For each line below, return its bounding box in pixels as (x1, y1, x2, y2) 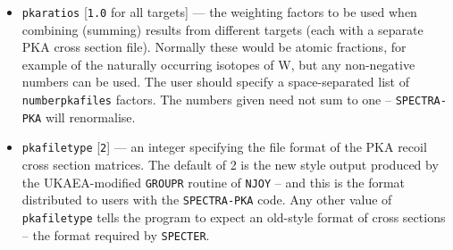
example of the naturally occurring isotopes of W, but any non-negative (21, 54, 415, 73)
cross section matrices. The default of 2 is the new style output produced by (21, 155, 439, 173)
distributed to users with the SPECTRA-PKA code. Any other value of (21, 190, 392, 209)
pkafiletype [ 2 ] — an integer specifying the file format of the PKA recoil (21, 137, 427, 156)
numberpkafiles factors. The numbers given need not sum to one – (21, 90, 391, 109)
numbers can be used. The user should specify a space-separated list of (21, 72, 409, 91)
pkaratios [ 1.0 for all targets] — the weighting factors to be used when (21, 3, 417, 21)
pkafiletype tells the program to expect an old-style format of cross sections (21, 207, 446, 226)
